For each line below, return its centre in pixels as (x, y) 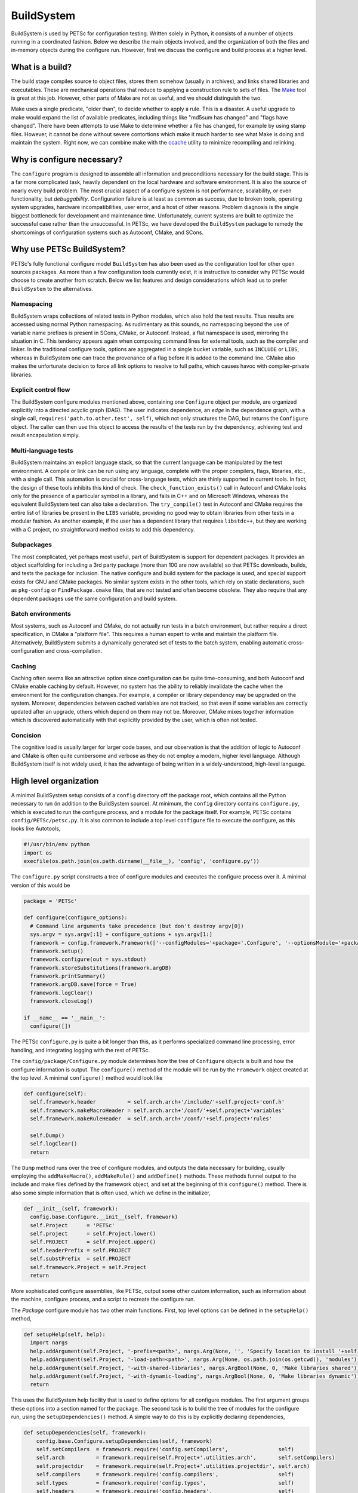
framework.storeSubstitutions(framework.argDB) (101, 968)
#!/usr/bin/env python (57, 844)
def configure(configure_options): (75, 918)
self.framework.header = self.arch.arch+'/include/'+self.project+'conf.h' (158, 1102)
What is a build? (41, 67)
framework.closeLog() (62, 1001)
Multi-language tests (42, 451)
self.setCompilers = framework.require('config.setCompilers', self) (165, 1449)
